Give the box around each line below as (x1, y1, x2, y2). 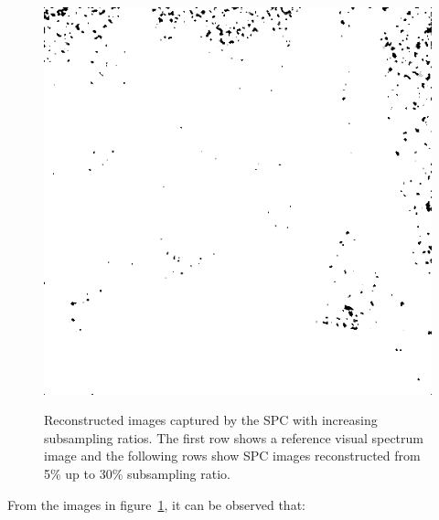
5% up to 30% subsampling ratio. (44, 463, 230, 483)
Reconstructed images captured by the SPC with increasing (44, 410, 378, 430)
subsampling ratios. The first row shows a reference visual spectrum (44, 428, 423, 447)
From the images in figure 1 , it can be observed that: (7, 494, 305, 514)
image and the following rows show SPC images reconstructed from (44, 446, 421, 465)
